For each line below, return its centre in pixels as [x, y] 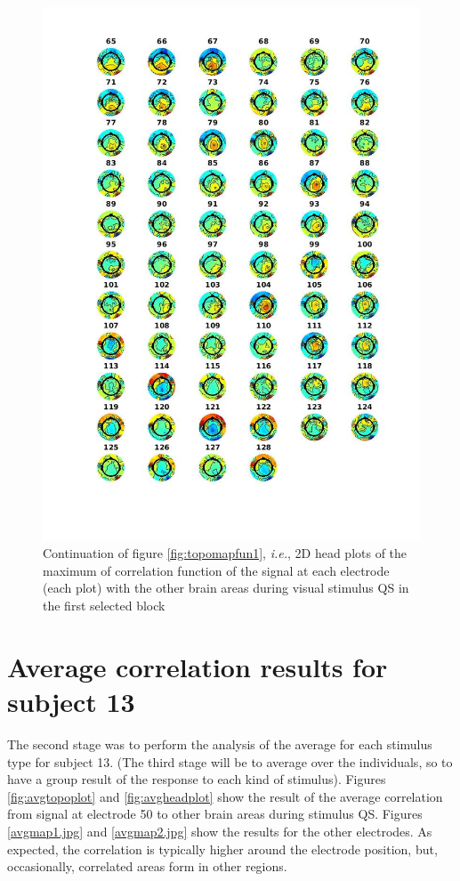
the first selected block [104, 606]
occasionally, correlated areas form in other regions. [147, 866]
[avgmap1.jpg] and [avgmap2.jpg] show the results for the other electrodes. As [220, 831]
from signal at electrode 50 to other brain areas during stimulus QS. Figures [215, 814]
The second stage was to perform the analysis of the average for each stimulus [220, 744]
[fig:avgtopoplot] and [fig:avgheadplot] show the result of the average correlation [225, 796]
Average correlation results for [198, 666]
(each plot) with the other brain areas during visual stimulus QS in [226, 588]
